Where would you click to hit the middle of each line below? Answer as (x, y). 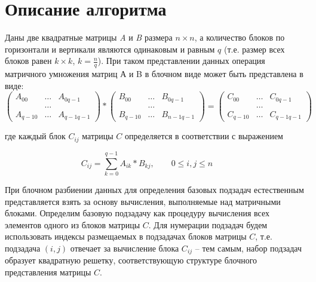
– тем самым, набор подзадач (248, 248)
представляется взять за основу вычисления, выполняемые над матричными (143, 201)
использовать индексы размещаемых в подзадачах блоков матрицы (126, 236)
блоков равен (28, 61)
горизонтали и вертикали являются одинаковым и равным (110, 49)
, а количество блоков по (240, 37)
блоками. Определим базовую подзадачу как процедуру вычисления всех (137, 213)
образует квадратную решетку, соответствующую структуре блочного (131, 260)
